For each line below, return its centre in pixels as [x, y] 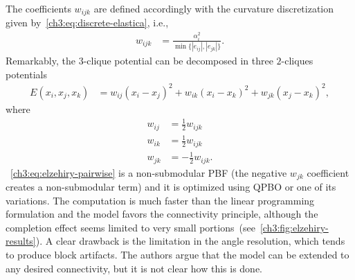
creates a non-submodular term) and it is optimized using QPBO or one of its [171, 187]
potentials [26, 74]
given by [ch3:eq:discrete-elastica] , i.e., [87, 23]
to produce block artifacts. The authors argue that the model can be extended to [177, 254]
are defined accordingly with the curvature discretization [214, 8]
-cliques [297, 61]
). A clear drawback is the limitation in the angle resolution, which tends [190, 241]
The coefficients [38, 8]
